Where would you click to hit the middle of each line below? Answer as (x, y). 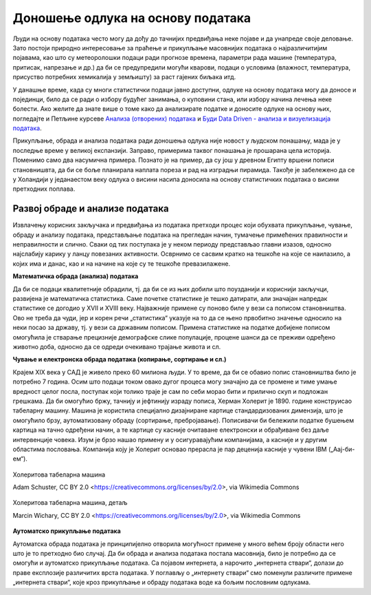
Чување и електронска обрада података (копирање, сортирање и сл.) (120, 359)
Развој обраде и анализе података (91, 209)
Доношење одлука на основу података (132, 18)
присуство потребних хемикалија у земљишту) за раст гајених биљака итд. (124, 77)
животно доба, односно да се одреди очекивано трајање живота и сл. (117, 347)
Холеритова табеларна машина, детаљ (70, 503)
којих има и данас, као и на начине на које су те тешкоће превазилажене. (121, 263)
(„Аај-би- (341, 449)
